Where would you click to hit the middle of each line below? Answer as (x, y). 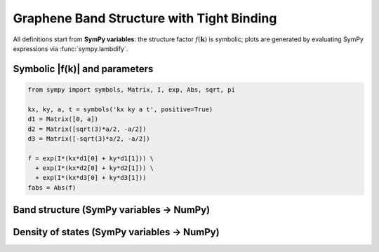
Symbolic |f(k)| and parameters (83, 69)
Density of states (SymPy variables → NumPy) (117, 232)
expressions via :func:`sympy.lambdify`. (71, 48)
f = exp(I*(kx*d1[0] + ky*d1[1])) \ (91, 158)
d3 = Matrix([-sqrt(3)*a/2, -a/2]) (89, 139)
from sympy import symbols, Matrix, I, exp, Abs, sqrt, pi (131, 90)
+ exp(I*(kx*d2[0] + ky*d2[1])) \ (95, 168)
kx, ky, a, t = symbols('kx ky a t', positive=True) (120, 109)
